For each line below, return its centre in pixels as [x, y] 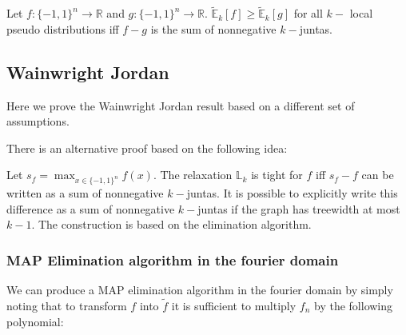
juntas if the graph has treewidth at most [299, 208]
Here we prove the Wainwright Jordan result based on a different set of [181, 105]
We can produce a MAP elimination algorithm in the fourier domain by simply [200, 290]
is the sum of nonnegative [213, 28]
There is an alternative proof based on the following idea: [147, 148]
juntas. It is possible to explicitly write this [292, 193]
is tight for [277, 175]
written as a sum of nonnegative [85, 193]
